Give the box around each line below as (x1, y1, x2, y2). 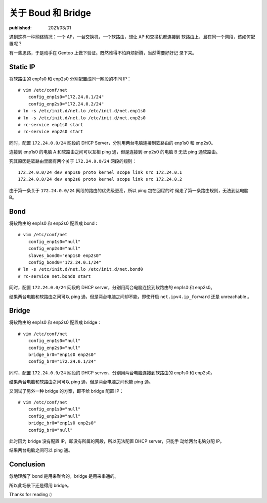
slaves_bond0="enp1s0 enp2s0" (28, 252, 101, 258)
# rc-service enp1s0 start (18, 122, 84, 127)
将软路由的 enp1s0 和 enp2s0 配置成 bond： (9, 220, 99, 226)
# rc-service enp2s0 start (18, 129, 84, 135)
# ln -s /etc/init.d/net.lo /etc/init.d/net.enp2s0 (18, 115, 146, 121)
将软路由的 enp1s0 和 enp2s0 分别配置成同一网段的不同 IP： (9, 76, 132, 82)
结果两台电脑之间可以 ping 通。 (9, 447, 73, 453)
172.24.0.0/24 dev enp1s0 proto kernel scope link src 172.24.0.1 (18, 169, 182, 175)
